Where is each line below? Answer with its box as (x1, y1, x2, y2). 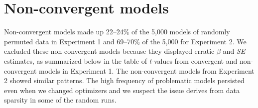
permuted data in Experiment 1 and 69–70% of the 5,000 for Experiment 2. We (4, 36, 247, 46)
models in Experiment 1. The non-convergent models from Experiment (39, 65, 255, 76)
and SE (223, 46, 246, 56)
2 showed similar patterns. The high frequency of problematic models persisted (4, 75, 245, 86)
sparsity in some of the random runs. (4, 95, 117, 105)
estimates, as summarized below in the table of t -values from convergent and (4, 55, 238, 66)
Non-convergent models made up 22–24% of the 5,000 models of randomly (4, 26, 230, 37)
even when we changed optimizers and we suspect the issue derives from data (4, 85, 240, 95)
